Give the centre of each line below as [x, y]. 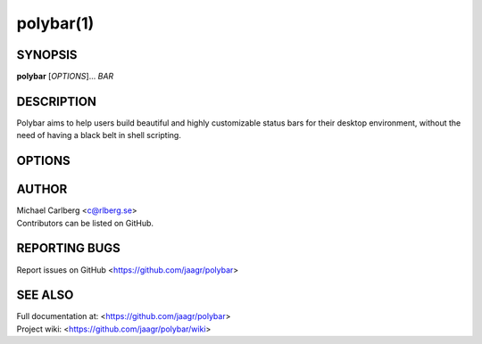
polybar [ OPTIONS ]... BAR [65, 77]
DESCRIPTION [57, 101]
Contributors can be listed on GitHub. [85, 223]
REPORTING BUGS [68, 248]
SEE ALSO [45, 295]
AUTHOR [42, 189]
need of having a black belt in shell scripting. [99, 135]
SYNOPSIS [47, 55]
